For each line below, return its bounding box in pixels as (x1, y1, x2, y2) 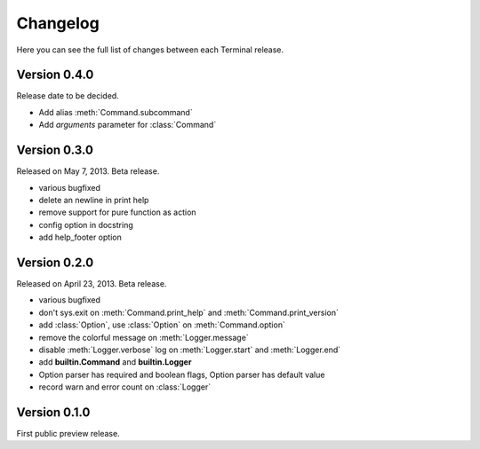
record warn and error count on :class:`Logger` (38, 382, 212, 392)
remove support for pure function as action (38, 207, 196, 217)
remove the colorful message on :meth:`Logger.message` (38, 332, 249, 343)
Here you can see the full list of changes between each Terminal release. (16, 44, 284, 55)
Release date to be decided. (16, 91, 119, 101)
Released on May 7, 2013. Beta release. (16, 166, 160, 177)
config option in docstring (38, 219, 133, 230)
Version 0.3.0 (16, 143, 93, 158)
